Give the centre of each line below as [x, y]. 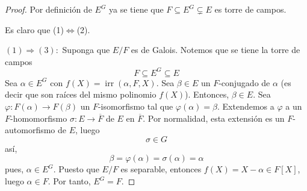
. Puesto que [76, 169]
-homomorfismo [39, 118]
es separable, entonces [161, 169]
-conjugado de [244, 82]
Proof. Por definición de [48, 9]
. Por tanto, [69, 181]
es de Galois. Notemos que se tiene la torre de [216, 50]
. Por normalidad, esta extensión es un [214, 118]
